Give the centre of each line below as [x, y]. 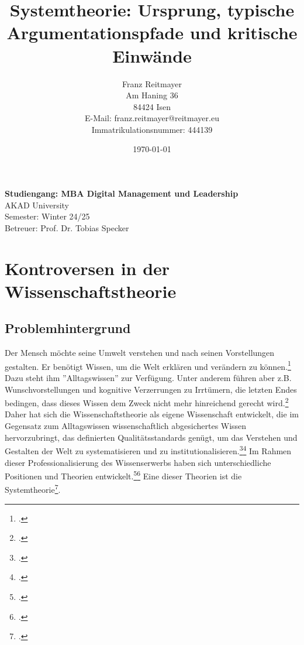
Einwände [152, 55]
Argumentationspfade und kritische [152, 32]
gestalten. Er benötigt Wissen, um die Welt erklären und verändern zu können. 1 [148, 365]
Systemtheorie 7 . [33, 489]
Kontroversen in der [87, 268]
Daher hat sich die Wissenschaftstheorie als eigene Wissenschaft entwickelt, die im [152, 414]
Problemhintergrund [68, 328]
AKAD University [37, 205]
